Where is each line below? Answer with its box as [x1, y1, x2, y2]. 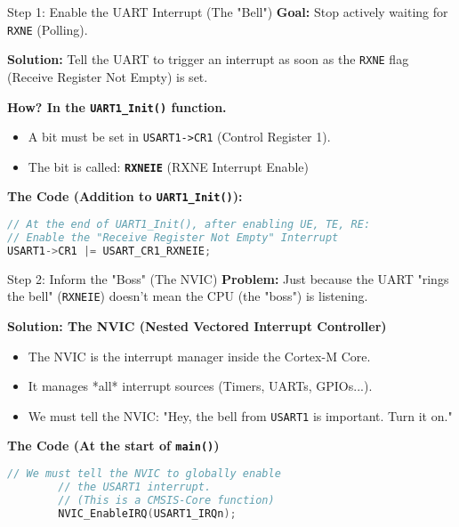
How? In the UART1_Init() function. [7, 97, 227, 116]
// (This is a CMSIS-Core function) [58, 493, 275, 507]
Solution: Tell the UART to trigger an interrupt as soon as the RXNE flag [7, 50, 409, 69]
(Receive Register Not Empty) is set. [7, 67, 208, 85]
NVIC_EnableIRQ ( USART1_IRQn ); [58, 507, 237, 520]
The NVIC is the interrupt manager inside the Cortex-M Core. [28, 346, 371, 365]
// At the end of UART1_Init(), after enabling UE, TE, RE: [7, 218, 371, 231]
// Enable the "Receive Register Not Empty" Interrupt [7, 231, 339, 244]
